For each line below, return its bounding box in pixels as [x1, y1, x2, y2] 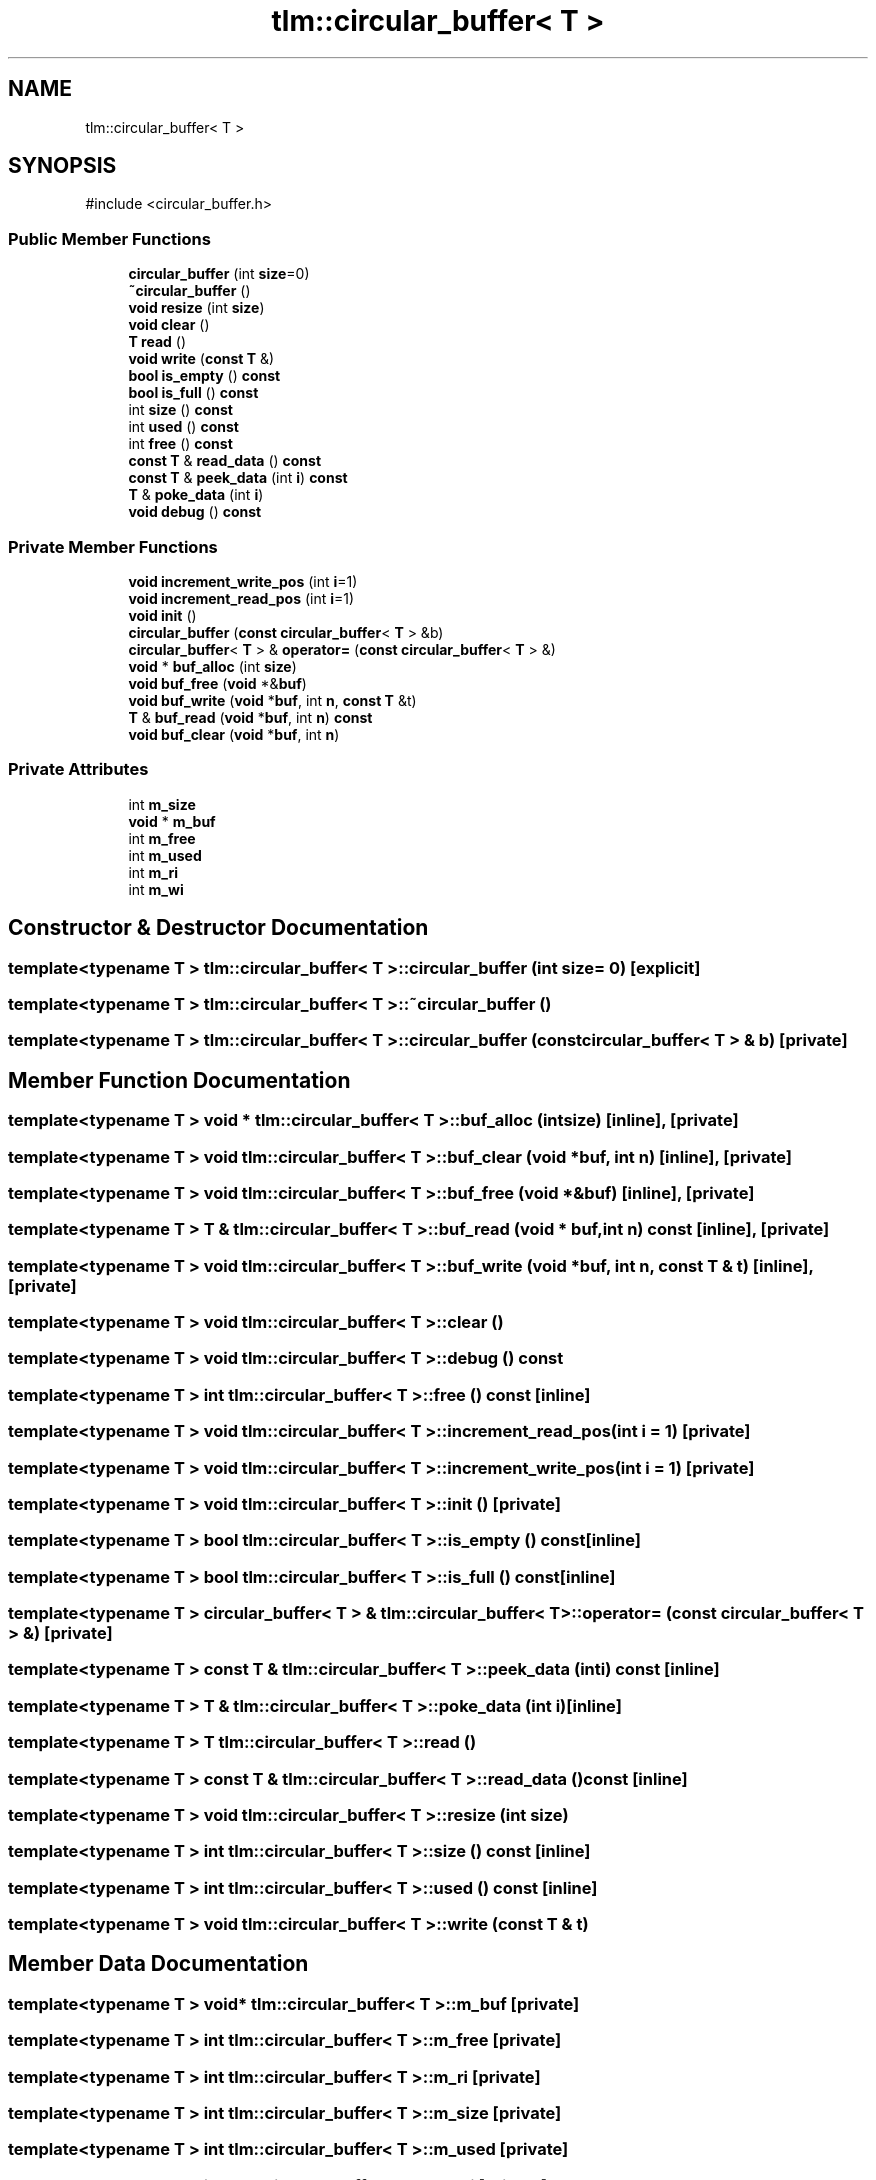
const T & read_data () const [128, 452, 322, 470]
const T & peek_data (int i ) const [128, 469, 348, 487]
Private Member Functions [8, 536, 218, 557]
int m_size [128, 795, 196, 813]
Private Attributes [8, 759, 149, 780]
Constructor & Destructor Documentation [8, 915, 429, 941]
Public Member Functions [8, 228, 211, 249]
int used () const [128, 418, 239, 436]
